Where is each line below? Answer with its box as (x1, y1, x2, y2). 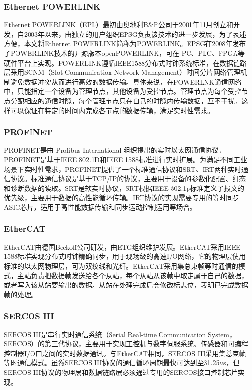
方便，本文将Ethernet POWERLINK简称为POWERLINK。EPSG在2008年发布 (4, 38, 246, 49)
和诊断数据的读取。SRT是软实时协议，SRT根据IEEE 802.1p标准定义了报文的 (4, 183, 245, 193)
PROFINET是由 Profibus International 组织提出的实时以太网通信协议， (4, 145, 225, 155)
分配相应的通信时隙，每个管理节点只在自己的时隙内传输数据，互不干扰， (10, 95, 241, 105)
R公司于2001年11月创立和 (153, 19, 233, 30)
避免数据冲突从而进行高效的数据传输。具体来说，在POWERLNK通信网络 (10, 76, 242, 86)
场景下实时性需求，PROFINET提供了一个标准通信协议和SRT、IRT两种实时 (4, 164, 242, 174)
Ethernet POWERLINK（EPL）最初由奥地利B (4, 19, 148, 30)
